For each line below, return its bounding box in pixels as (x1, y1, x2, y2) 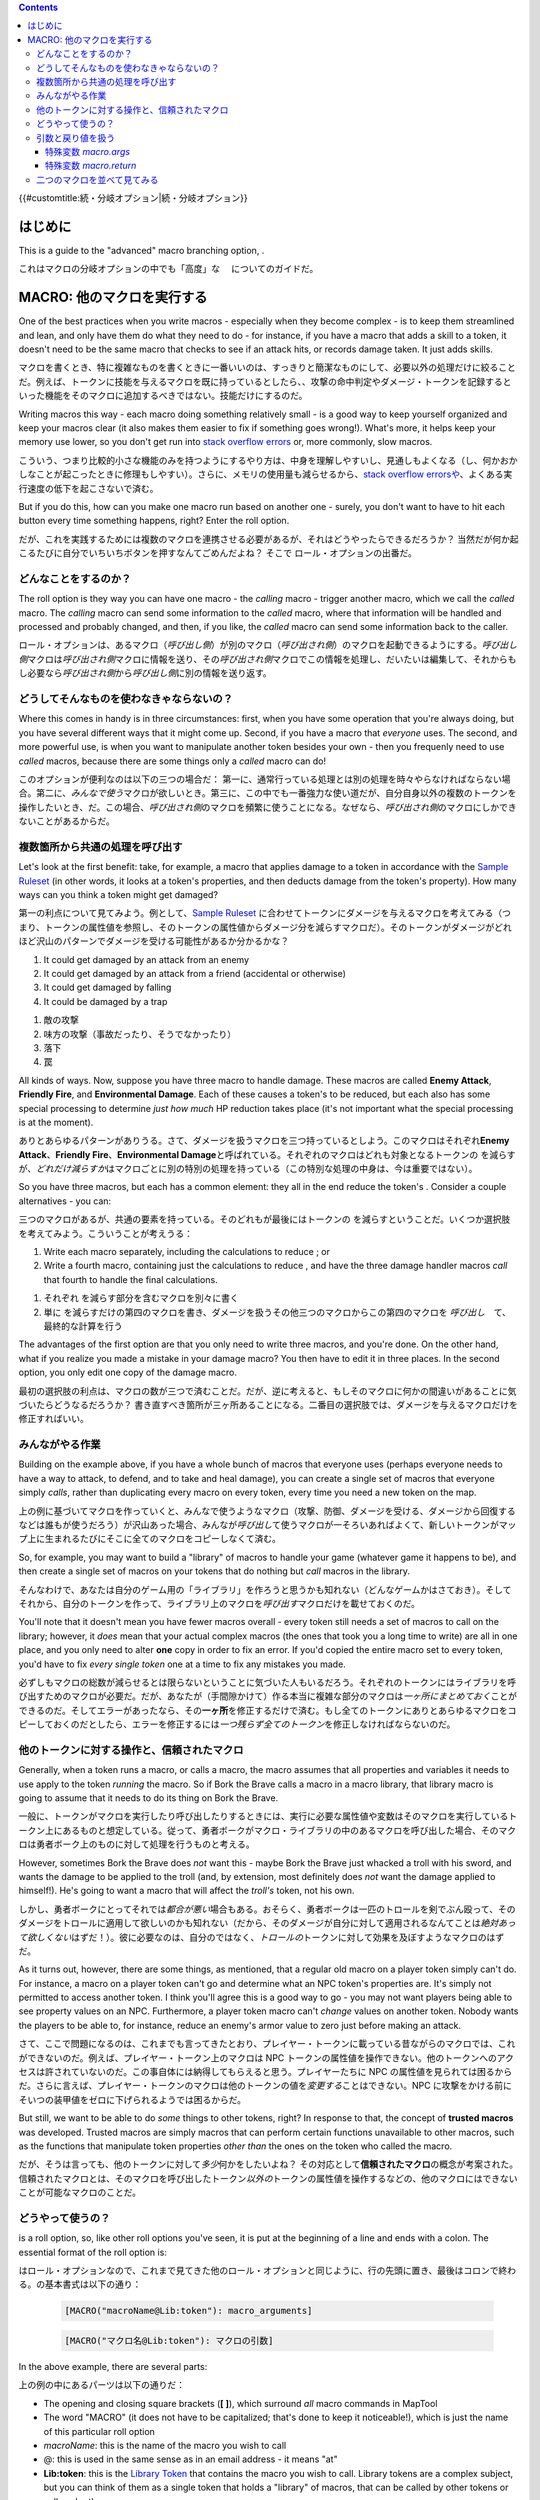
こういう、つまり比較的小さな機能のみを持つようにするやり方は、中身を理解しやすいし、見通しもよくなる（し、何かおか (18, 454, 518, 466)
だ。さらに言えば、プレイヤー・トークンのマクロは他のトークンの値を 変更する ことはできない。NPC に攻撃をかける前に (18, 2080, 512, 2092)
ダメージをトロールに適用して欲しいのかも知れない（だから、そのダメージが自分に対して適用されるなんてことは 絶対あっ (18, 1917, 517, 1929)
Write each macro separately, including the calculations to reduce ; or (43, 1246, 330, 1258)
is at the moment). (18, 1116, 94, 1128)
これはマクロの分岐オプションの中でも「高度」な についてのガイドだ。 (18, 263, 319, 275)
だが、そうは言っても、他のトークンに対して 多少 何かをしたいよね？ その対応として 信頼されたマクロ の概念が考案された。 (18, 2158, 519, 2170)
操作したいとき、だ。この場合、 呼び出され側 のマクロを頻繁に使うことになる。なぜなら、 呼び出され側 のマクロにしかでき (18, 801, 517, 813)
